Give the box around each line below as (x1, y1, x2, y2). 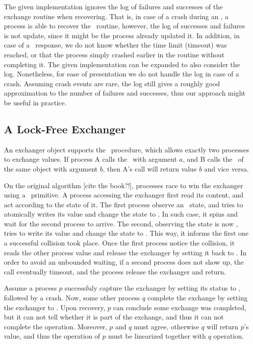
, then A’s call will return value (102, 163, 197, 173)
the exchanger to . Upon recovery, (4, 302, 105, 312)
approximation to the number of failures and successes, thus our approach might (4, 88, 246, 98)
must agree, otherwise (134, 321, 199, 331)
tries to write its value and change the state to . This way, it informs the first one (4, 228, 249, 238)
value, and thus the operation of (4, 331, 101, 341)
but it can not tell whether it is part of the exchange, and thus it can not (4, 312, 224, 322)
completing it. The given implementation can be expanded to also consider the (4, 59, 240, 69)
